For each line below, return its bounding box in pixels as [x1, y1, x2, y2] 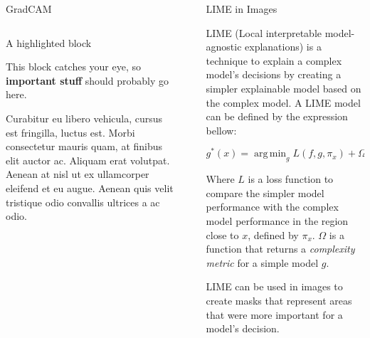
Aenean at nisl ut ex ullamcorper [6, 167, 149, 181]
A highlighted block [6, 35, 92, 50]
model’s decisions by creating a [206, 67, 342, 82]
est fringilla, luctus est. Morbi [6, 125, 135, 139]
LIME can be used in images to [206, 279, 343, 294]
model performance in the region [206, 213, 349, 228]
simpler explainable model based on [206, 80, 361, 95]
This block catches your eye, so [6, 59, 142, 74]
